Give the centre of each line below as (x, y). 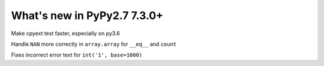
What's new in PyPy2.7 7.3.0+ (87, 15)
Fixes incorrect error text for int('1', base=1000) (77, 55)
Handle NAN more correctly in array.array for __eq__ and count (94, 44)
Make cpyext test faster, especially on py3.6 (65, 33)
